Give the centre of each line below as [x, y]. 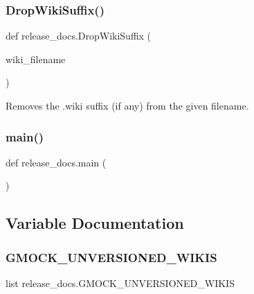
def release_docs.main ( [56, 162]
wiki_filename [36, 59]
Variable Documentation [95, 223]
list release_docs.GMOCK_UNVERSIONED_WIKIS [120, 283]
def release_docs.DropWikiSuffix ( [79, 36]
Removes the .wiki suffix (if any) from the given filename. [127, 105]
